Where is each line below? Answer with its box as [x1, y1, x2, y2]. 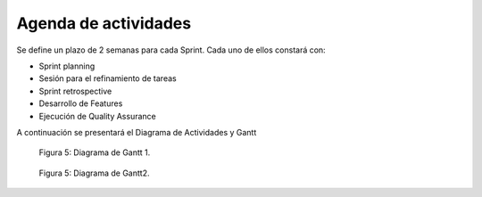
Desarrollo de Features [38, 98, 123, 109]
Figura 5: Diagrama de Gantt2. [38, 168, 150, 178]
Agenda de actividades [16, 13, 192, 33]
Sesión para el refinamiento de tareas [38, 73, 178, 84]
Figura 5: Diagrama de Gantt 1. [38, 147, 151, 158]
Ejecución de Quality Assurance [38, 111, 156, 121]
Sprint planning [38, 61, 96, 71]
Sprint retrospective [38, 86, 112, 96]
